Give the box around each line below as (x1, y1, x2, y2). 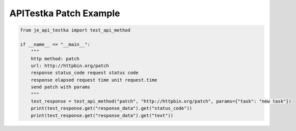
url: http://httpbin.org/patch (31, 63, 109, 69)
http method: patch (31, 56, 80, 61)
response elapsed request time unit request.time (31, 77, 157, 83)
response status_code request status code (31, 70, 139, 76)
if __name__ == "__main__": (20, 41, 90, 47)
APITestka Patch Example (9, 8, 120, 19)
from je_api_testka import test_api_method (20, 27, 131, 33)
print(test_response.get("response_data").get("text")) (31, 112, 174, 118)
